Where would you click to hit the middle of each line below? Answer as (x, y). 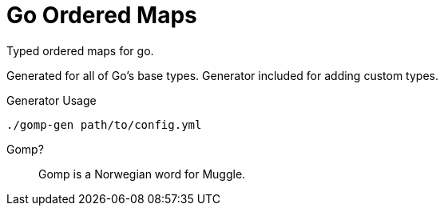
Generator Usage (52, 100)
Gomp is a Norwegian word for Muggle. (142, 174)
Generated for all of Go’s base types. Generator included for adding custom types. (222, 75)
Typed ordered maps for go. (80, 50)
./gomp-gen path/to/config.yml (104, 124)
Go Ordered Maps (102, 15)
